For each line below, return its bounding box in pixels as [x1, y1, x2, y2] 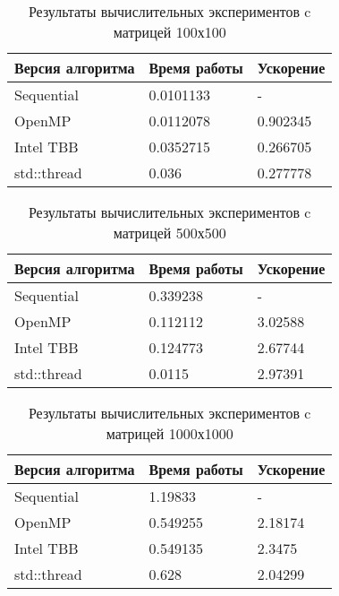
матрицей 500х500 [113, 222, 226, 243]
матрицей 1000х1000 [106, 423, 233, 444]
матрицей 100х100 [113, 22, 226, 42]
